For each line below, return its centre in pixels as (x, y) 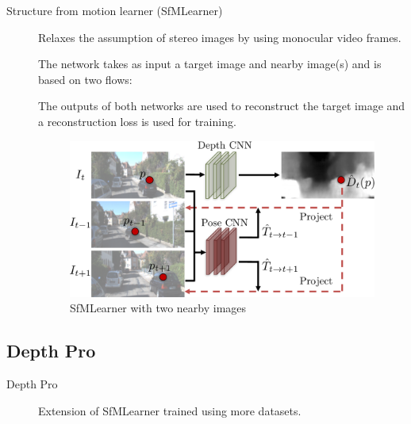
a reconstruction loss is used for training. (137, 121)
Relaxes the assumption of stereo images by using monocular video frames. (220, 37)
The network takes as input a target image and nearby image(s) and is (210, 64)
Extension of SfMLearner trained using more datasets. (170, 410)
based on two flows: (85, 79)
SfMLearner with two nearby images (158, 308)
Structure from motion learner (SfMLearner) (115, 10)
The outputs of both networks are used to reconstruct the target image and (222, 106)
